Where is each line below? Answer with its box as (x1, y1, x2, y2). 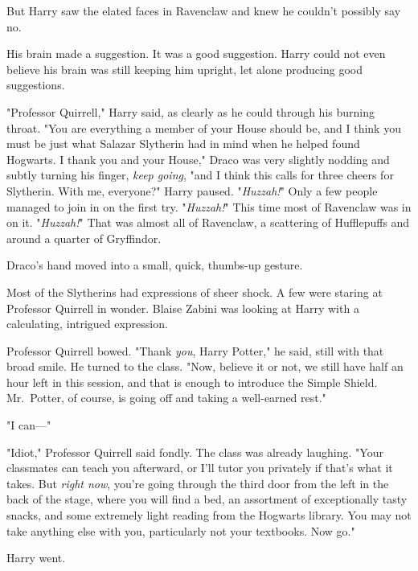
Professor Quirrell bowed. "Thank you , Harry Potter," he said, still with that (6, 342, 384, 359)
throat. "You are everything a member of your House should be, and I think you (6, 119, 401, 136)
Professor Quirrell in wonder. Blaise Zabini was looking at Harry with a (6, 299, 359, 316)
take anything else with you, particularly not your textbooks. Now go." (6, 522, 355, 539)
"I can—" (6, 417, 51, 433)
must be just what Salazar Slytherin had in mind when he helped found (6, 135, 360, 152)
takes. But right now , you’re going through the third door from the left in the (6, 474, 389, 491)
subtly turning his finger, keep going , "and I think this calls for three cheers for (6, 166, 394, 183)
